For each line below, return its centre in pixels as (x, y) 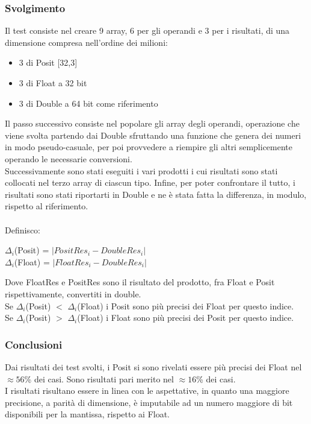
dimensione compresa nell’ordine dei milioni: (86, 42)
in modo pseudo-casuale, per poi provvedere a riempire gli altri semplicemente (149, 147)
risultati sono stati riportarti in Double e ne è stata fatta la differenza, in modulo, (156, 194)
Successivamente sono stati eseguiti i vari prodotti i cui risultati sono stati (141, 170)
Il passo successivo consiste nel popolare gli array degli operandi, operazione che (152, 123)
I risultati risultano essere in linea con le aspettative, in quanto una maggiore (147, 391)
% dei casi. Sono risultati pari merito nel (99, 378)
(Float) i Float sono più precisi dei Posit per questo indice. (186, 318)
